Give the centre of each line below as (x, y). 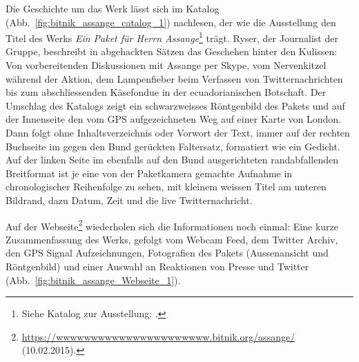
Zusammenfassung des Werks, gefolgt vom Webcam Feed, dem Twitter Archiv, (172, 239)
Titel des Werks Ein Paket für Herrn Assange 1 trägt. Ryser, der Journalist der (172, 37)
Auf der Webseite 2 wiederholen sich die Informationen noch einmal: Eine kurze (172, 225)
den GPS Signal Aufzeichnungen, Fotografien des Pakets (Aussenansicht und (167, 253)
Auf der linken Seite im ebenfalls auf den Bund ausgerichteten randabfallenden (172, 160)
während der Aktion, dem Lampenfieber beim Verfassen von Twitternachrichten (174, 78)
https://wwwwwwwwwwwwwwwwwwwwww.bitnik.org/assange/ (158, 336)
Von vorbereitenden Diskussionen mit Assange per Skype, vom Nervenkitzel (166, 65)
